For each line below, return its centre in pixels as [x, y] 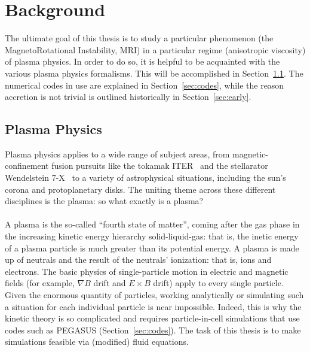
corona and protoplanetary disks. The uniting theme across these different [140, 189]
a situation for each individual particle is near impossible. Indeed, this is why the [153, 306]
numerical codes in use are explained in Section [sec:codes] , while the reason [145, 85]
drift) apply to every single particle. [218, 283]
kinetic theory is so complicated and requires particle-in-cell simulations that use [152, 318]
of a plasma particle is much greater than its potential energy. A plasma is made [152, 248]
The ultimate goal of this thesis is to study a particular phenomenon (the [139, 38]
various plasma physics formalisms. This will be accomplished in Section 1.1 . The [154, 73]
